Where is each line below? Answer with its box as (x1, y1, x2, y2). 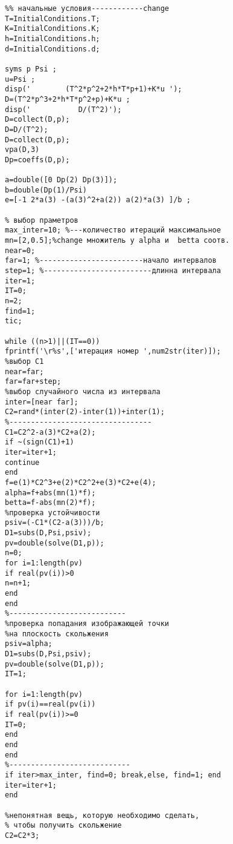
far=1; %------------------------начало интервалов (5, 256, 217, 265)
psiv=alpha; (5, 639, 53, 648)
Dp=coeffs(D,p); (5, 155, 70, 164)
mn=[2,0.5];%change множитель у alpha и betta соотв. (5, 236, 230, 245)
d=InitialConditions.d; (5, 44, 100, 53)
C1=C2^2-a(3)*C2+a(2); (5, 427, 96, 437)
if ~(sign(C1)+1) (5, 438, 74, 447)
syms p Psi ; (5, 64, 57, 73)
